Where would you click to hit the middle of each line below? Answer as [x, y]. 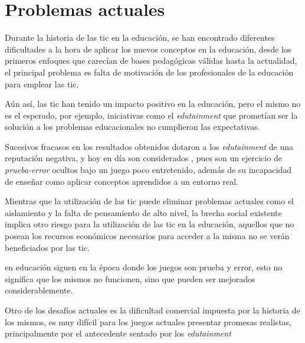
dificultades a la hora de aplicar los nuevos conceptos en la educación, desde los [148, 49]
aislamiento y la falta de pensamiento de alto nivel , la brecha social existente [143, 212]
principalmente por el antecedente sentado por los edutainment [118, 333]
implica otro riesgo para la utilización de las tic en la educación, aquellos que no [150, 224]
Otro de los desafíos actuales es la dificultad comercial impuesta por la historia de [152, 310]
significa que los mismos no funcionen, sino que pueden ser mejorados [130, 278]
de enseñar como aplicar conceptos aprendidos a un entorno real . [122, 181]
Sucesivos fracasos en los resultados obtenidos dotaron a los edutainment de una [149, 146]
